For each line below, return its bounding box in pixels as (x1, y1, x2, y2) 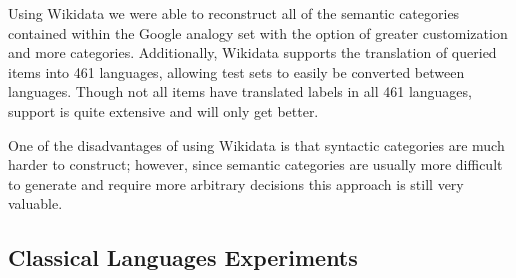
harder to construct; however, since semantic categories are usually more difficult (8, 154, 503, 175)
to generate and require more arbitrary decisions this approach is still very (8, 173, 464, 194)
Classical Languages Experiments (8, 242, 358, 273)
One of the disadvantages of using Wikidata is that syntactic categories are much (8, 134, 505, 155)
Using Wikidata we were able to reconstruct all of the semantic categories (8, 3, 460, 23)
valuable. (8, 193, 63, 214)
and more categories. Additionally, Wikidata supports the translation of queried (8, 42, 497, 63)
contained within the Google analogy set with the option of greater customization (8, 22, 508, 43)
